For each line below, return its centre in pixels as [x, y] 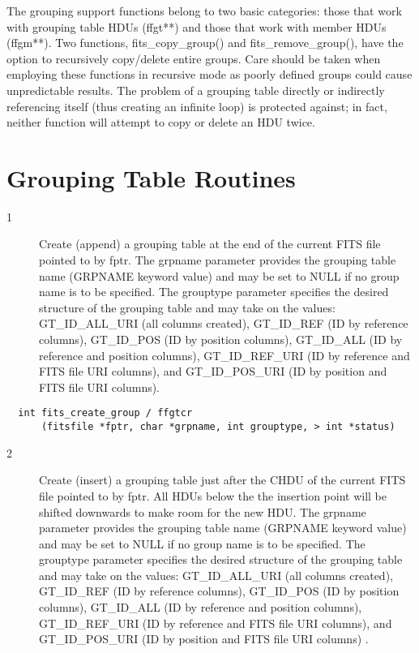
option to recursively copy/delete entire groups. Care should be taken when [194, 58]
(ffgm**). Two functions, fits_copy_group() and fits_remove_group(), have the [205, 43]
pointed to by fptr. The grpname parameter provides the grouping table [218, 260]
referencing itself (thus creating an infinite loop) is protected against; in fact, [197, 106]
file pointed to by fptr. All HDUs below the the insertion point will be [213, 495]
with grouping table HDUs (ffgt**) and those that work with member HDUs [197, 26]
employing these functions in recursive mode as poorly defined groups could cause [209, 74]
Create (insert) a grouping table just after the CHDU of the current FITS [222, 480]
